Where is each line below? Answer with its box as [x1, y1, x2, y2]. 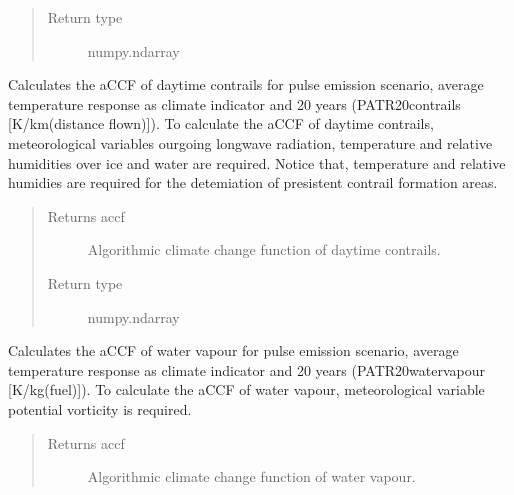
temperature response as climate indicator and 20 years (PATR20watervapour [8, 359, 485, 380]
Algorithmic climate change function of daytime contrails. [87, 239, 441, 260]
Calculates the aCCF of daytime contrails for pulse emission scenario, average [8, 74, 484, 95]
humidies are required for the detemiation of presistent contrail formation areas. [8, 172, 498, 193]
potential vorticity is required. [8, 398, 192, 419]
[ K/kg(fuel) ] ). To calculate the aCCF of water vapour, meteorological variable [8, 379, 485, 400]
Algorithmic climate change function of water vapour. [87, 466, 416, 487]
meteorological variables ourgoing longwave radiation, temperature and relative [8, 132, 493, 153]
